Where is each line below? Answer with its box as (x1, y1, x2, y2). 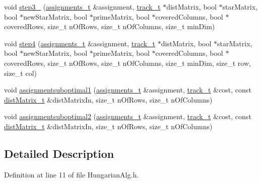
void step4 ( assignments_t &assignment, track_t (4, 38, 155, 48)
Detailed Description (4, 145, 114, 161)
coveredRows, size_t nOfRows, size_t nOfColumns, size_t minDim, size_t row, (4, 57, 251, 68)
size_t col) (4, 67, 37, 78)
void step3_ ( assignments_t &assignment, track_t (4, 2, 161, 12)
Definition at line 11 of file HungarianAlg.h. (4, 169, 139, 179)
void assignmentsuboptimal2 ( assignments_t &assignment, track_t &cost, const (4, 111, 251, 122)
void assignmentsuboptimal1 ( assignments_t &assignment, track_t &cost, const (4, 84, 251, 95)
